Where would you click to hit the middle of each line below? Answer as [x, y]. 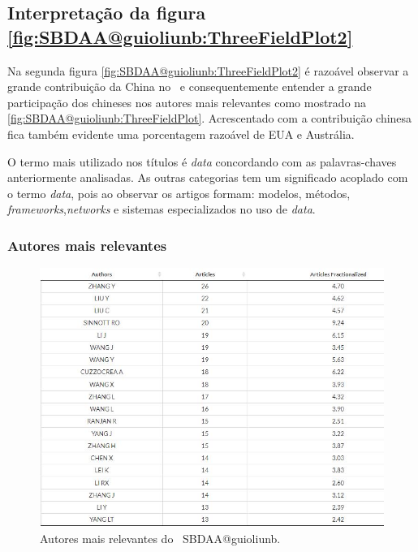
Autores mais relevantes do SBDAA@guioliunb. [160, 538]
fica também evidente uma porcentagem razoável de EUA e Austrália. [181, 134]
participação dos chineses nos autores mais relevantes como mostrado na [187, 102]
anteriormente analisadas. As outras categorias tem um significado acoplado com [208, 177]
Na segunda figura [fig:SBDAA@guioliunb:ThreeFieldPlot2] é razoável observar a [208, 70]
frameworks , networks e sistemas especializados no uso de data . [162, 209]
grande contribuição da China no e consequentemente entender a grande [190, 86]
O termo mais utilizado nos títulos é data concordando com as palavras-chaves [202, 161]
